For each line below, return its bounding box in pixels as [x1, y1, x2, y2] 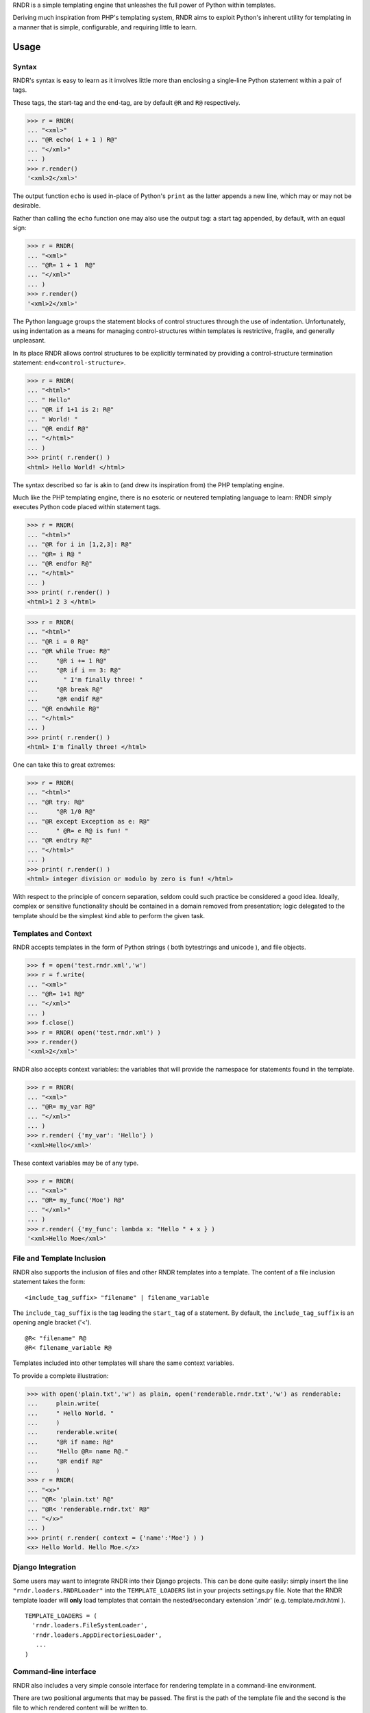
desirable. [12, 201, 41, 210]
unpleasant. [12, 336, 46, 345]
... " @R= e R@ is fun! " [27, 827, 129, 835]
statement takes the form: [12, 1278, 86, 1286]
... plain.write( [27, 1400, 100, 1407]
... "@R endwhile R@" [27, 704, 100, 713]
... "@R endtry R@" [27, 837, 92, 844]
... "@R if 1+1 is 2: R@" [27, 406, 114, 414]
